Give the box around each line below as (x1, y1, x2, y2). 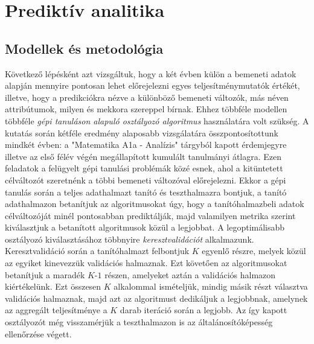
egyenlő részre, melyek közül (202, 244, 306, 257)
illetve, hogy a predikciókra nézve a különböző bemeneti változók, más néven (5, 91, 289, 103)
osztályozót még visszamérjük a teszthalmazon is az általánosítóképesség (5, 316, 273, 328)
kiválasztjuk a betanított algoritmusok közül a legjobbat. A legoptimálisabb (5, 221, 285, 234)
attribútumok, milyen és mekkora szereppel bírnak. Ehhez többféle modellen (5, 103, 287, 115)
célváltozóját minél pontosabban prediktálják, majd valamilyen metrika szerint (5, 209, 296, 221)
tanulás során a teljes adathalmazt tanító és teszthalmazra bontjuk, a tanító (5, 185, 287, 198)
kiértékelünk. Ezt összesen (5, 280, 101, 293)
